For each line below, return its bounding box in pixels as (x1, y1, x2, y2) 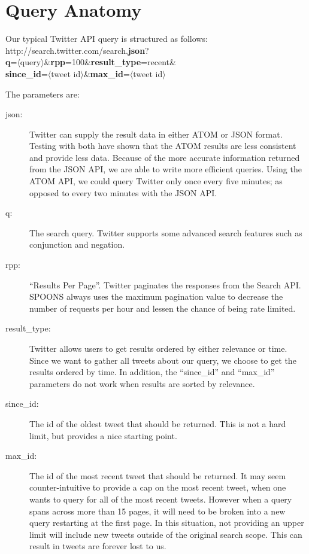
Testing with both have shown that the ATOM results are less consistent (29, 139, 296, 152)
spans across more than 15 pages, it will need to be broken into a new (29, 504, 286, 517)
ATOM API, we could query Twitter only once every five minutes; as (29, 175, 283, 187)
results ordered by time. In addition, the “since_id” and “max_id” (29, 366, 275, 378)
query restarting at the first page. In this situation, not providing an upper (29, 516, 304, 529)
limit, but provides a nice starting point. (29, 429, 177, 442)
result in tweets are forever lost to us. (29, 540, 166, 552)
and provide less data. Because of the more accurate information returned (29, 151, 300, 163)
